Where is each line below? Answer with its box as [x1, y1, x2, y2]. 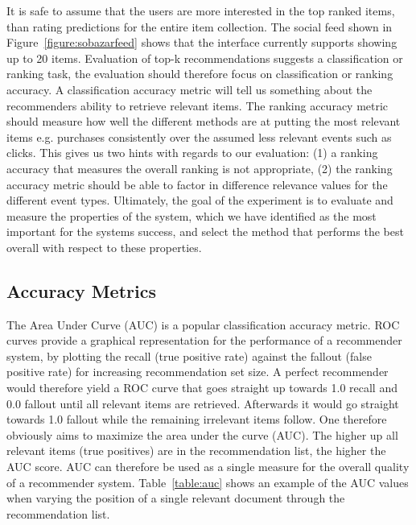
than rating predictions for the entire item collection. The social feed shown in [6, 18, 393, 35]
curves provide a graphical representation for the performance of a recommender [6, 332, 402, 349]
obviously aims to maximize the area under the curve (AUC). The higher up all [6, 426, 398, 443]
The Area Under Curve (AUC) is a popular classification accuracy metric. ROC [6, 316, 400, 333]
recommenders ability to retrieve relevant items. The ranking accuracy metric [6, 97, 389, 114]
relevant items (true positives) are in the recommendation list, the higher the [6, 442, 386, 459]
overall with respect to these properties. [6, 238, 202, 255]
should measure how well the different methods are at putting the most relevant [6, 113, 401, 130]
